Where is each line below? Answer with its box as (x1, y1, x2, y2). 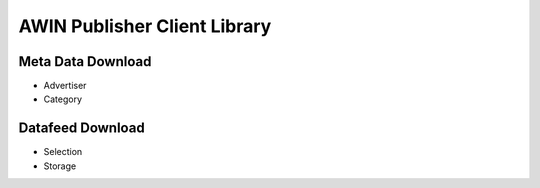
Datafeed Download (18, 120, 145, 137)
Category (43, 93, 83, 105)
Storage (43, 160, 77, 172)
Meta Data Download (18, 53, 152, 70)
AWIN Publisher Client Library (18, 15, 272, 37)
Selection (43, 146, 83, 158)
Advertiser (43, 80, 87, 92)
